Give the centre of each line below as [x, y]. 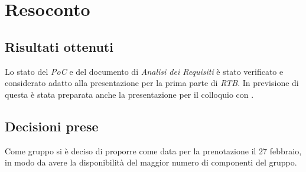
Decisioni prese [52, 126]
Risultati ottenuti [59, 46]
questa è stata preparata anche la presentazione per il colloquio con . [129, 94]
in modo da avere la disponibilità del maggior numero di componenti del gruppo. [151, 162]
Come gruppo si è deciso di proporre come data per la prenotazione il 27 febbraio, [153, 150]
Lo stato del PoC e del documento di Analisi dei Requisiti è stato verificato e [144, 71]
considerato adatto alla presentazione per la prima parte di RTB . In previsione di [152, 83]
